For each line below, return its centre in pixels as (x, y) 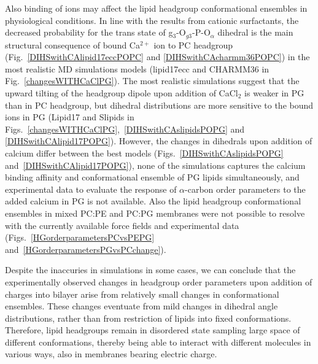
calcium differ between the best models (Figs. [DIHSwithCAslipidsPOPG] (144, 153)
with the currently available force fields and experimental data (122, 225)
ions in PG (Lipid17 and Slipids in (70, 117)
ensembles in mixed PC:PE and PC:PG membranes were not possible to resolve (155, 213)
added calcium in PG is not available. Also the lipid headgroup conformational (153, 201)
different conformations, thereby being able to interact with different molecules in (158, 342)
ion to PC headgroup (193, 45)
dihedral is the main (255, 32)
